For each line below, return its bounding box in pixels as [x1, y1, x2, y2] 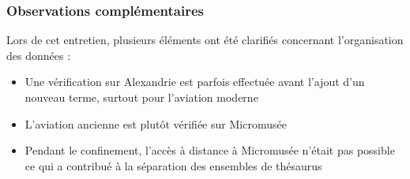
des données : [6, 47, 71, 63]
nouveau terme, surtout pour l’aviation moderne [24, 89, 258, 105]
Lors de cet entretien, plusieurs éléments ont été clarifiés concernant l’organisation [6, 32, 404, 48]
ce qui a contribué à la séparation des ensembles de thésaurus [24, 157, 322, 173]
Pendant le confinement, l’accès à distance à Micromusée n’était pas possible [24, 142, 395, 158]
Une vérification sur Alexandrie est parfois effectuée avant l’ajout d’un [24, 73, 365, 90]
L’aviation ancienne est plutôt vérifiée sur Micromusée [24, 115, 287, 132]
